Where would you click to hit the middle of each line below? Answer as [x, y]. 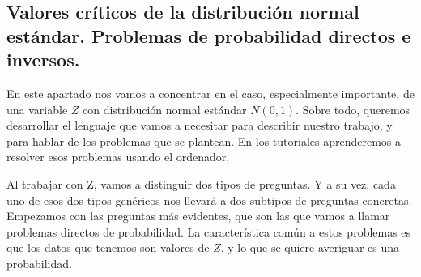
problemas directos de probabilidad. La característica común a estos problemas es [209, 231]
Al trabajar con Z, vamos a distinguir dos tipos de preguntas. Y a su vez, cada [201, 183]
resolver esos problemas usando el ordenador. [118, 157]
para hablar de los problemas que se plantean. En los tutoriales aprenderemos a [204, 141]
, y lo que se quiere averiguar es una [310, 247]
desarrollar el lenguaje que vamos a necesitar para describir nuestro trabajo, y [200, 125]
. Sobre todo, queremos [353, 109]
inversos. [43, 60]
